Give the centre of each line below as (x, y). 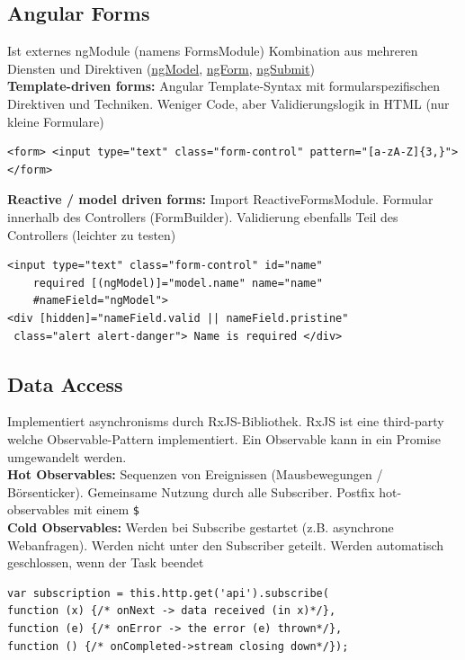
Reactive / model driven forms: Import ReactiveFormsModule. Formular (220, 199)
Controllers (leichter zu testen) (92, 234)
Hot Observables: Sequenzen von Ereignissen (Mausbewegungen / (195, 474)
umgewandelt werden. (67, 456)
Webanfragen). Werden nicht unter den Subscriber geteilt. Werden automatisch (225, 544)
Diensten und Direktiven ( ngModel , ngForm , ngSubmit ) (161, 68)
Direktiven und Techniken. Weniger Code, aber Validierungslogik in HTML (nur (228, 103)
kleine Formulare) (56, 121)
